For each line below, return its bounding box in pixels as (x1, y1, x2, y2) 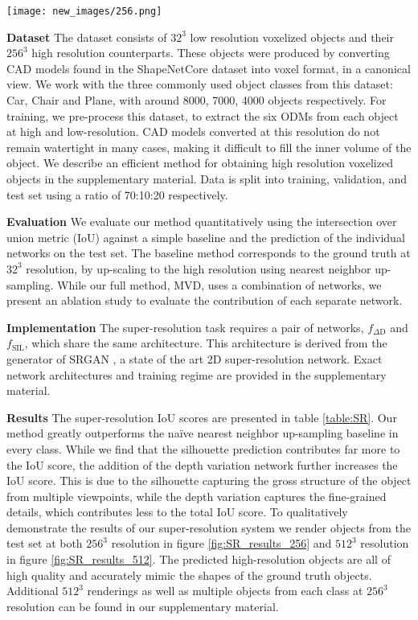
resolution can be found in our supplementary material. (6, 597, 279, 614)
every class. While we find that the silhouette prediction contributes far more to (6, 440, 400, 457)
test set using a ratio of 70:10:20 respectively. (6, 186, 228, 203)
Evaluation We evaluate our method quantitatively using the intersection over (6, 213, 397, 230)
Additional (6, 582, 59, 599)
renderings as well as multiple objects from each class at (87, 582, 363, 599)
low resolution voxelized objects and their (190, 28, 394, 45)
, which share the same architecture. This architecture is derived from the (24, 335, 387, 351)
